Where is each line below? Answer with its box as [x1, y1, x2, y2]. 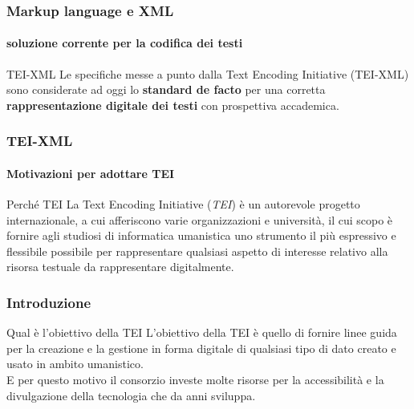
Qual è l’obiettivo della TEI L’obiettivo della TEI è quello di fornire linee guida [6, 324, 397, 341]
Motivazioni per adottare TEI [6, 164, 175, 181]
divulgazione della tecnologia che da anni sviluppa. [6, 387, 256, 403]
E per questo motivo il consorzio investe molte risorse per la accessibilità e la [6, 371, 384, 388]
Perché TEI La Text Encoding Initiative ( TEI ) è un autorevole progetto [6, 196, 360, 213]
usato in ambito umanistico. [6, 355, 144, 372]
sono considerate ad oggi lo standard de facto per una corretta [6, 81, 326, 98]
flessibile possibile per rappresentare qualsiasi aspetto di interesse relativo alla [6, 242, 388, 259]
